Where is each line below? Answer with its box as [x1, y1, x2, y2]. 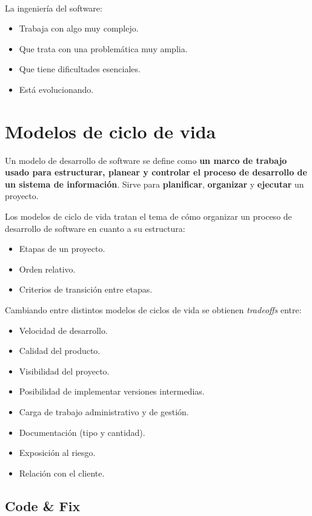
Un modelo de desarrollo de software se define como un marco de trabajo [5, 154, 287, 166]
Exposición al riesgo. [19, 446, 96, 459]
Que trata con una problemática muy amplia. [19, 42, 188, 55]
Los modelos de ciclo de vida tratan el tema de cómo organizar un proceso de [5, 210, 292, 223]
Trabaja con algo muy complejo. [19, 22, 139, 35]
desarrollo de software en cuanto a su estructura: [5, 222, 185, 234]
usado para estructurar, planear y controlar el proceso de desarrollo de [5, 166, 307, 178]
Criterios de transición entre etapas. [19, 283, 153, 296]
